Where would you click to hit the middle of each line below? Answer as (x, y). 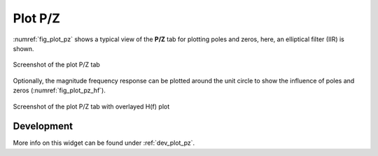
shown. (23, 48)
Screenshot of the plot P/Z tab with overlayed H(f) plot (91, 106)
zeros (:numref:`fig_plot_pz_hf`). (59, 90)
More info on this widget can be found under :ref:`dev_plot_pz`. (104, 143)
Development (43, 126)
